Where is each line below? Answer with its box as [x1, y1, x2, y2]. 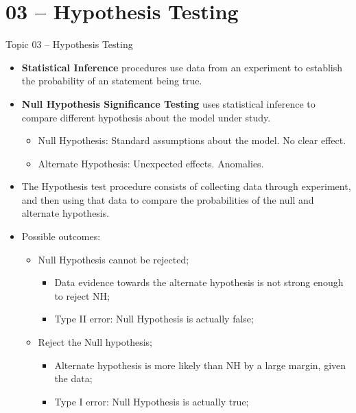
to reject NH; [54, 288, 110, 303]
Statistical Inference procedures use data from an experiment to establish [21, 60, 343, 74]
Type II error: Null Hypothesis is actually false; [54, 311, 254, 326]
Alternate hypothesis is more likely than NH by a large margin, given [54, 357, 346, 372]
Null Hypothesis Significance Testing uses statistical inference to [21, 96, 316, 110]
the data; [54, 371, 93, 386]
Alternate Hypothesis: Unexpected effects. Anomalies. [38, 156, 264, 170]
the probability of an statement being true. [21, 73, 202, 88]
